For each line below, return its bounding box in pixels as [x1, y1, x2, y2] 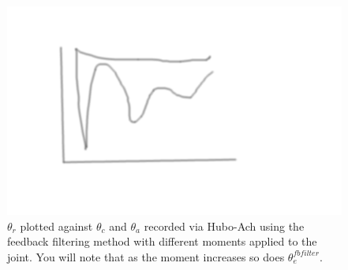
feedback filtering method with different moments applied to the [7, 233, 317, 250]
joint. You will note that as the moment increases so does [7, 248, 285, 264]
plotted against [20, 217, 93, 234]
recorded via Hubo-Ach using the [144, 217, 305, 234]
